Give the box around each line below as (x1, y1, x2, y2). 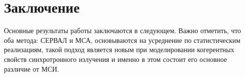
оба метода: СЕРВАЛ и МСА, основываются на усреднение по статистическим (4, 35, 241, 45)
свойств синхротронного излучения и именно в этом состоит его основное (4, 54, 227, 64)
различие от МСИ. (4, 63, 60, 74)
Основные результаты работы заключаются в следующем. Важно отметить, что (4, 25, 241, 36)
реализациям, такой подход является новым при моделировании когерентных (4, 44, 235, 55)
